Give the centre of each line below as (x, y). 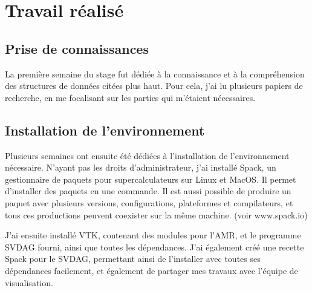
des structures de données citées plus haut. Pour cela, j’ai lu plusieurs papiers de (154, 86)
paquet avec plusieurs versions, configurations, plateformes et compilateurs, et (149, 202)
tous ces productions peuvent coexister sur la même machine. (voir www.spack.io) (156, 214)
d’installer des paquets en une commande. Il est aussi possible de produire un (148, 191)
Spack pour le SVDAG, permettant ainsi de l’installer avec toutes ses (133, 259)
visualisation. (29, 282)
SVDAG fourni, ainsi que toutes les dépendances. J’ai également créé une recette (154, 247)
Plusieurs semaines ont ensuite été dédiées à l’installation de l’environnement (147, 155)
